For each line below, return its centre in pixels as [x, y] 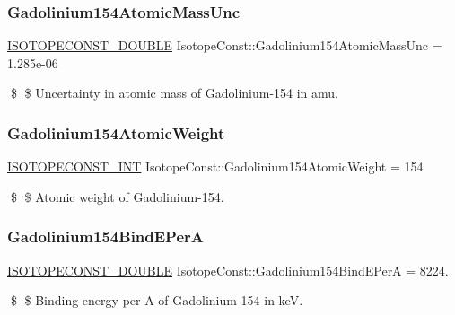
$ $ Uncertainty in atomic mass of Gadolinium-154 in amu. [175, 93]
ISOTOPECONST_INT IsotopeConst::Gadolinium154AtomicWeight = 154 [215, 166]
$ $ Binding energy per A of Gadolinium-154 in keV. [157, 300]
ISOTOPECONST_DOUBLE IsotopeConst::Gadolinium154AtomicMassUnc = [225, 45]
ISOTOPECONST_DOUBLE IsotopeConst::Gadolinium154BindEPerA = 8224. [228, 270]
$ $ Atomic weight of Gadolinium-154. [117, 196]
